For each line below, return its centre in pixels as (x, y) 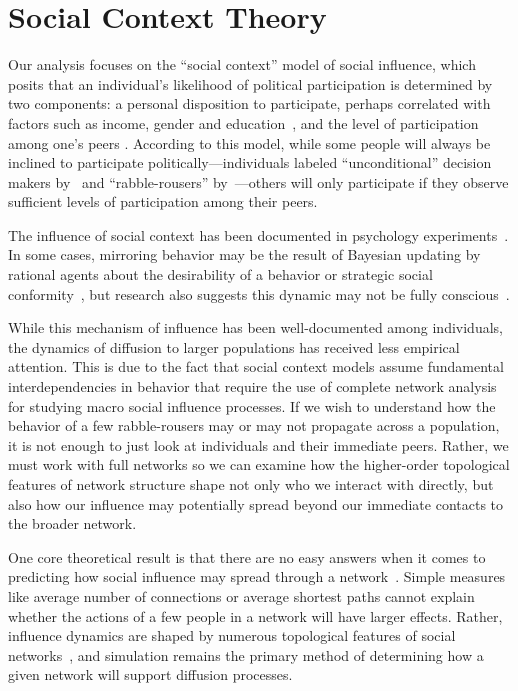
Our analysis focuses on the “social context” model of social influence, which (242, 64)
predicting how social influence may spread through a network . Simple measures (257, 576)
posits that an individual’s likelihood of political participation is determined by (250, 83)
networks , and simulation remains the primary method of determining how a (246, 654)
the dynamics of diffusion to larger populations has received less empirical (234, 346)
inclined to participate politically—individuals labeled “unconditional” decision (250, 162)
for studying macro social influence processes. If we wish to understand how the (252, 405)
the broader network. (72, 523)
